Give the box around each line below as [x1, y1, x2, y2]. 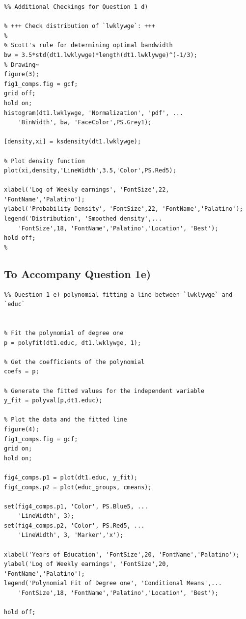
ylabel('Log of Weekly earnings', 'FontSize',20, [4, 561, 169, 568]
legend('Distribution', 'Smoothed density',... [4, 215, 163, 223]
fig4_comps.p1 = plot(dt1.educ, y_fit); [4, 474, 138, 481]
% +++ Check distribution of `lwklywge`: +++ [4, 23, 155, 30]
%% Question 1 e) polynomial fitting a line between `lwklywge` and [4, 291, 233, 298]
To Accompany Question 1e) [4, 266, 151, 281]
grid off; [4, 90, 36, 97]
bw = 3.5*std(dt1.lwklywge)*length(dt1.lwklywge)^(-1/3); [4, 51, 197, 58]
